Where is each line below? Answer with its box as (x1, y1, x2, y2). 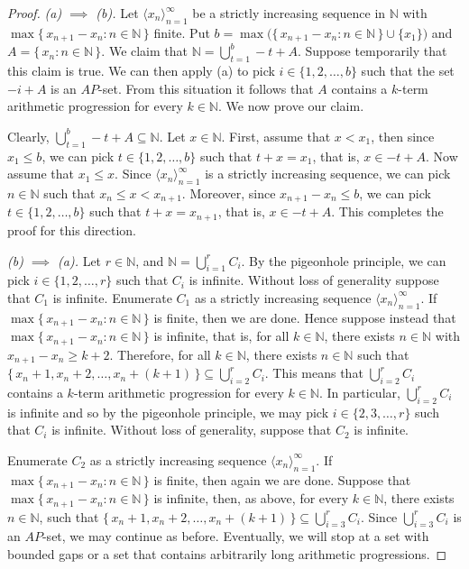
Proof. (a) (7, 4, 62, 22)
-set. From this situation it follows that (98, 78, 314, 97)
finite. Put (153, 23, 210, 41)
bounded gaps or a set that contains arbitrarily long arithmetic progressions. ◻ (7, 544, 447, 563)
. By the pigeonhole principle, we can (241, 251, 446, 270)
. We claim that (101, 41, 189, 60)
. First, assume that (221, 126, 331, 145)
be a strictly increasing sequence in (192, 4, 386, 22)
